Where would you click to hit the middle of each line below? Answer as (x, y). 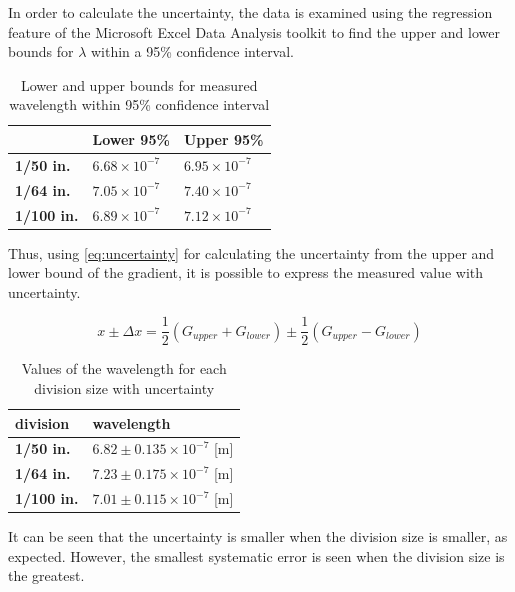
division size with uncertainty (124, 388)
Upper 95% (223, 138)
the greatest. (46, 575)
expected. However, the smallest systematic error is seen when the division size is (256, 555)
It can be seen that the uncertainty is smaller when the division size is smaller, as (258, 536)
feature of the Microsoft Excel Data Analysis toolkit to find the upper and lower (254, 31)
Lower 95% (131, 138)
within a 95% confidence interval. (192, 51)
